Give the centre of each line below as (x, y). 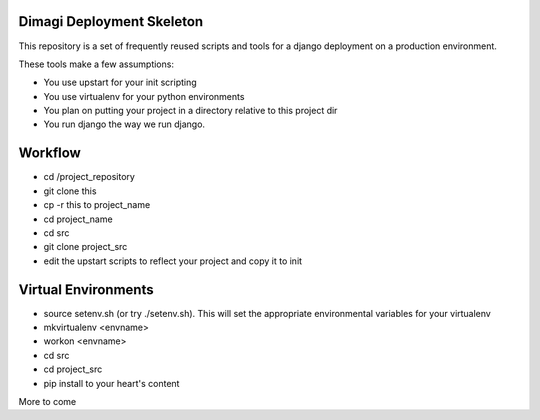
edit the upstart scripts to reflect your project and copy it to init (173, 261)
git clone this (70, 191)
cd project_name (78, 219)
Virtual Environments (86, 289)
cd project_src (73, 369)
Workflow (50, 153)
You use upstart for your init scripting (120, 82)
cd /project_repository (89, 177)
